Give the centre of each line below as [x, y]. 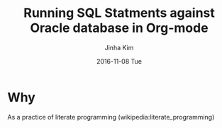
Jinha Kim [119, 47]
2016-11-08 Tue [119, 61]
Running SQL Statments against [119, 13]
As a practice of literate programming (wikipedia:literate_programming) [111, 117]
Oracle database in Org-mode [119, 28]
